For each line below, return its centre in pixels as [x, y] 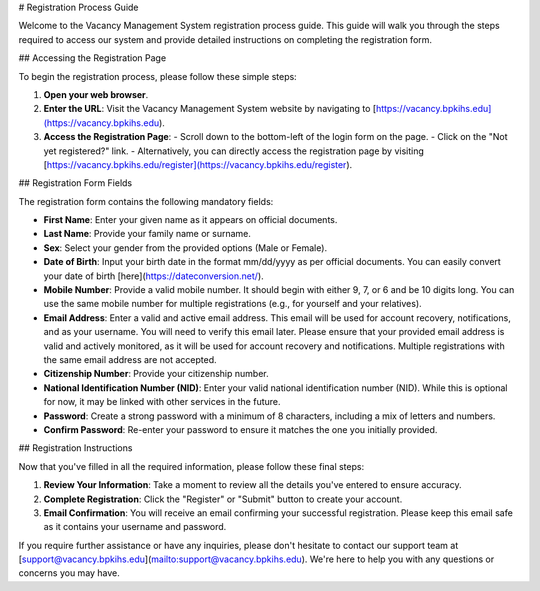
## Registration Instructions [75, 448]
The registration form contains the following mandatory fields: [146, 201]
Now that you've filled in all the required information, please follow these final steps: [191, 466]
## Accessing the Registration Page [92, 58]
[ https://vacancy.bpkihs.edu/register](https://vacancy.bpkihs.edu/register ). [198, 164]
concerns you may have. [69, 573]
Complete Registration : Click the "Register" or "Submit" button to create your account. [223, 499]
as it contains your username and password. [135, 527]
